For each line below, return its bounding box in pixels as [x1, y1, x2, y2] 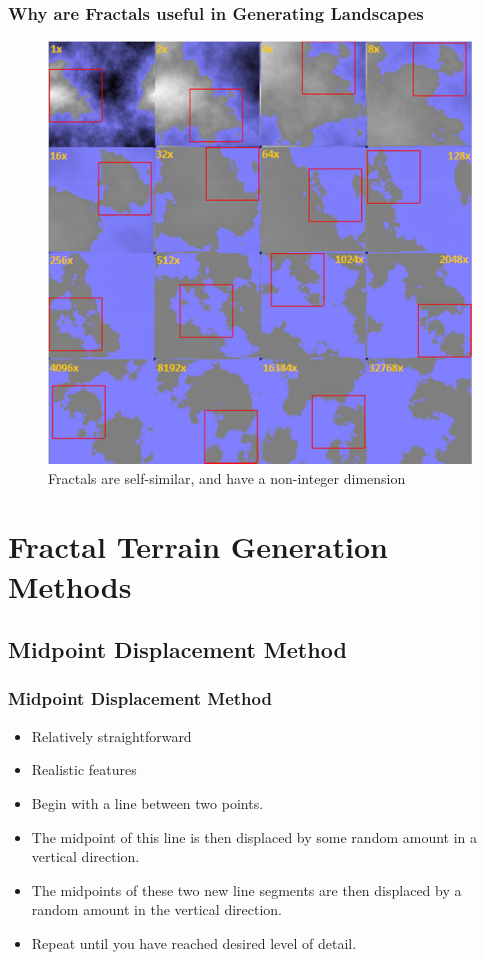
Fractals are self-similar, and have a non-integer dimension [48, 467, 406, 488]
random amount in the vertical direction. [31, 899, 282, 920]
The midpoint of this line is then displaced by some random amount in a [31, 826, 478, 847]
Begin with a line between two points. [31, 792, 264, 813]
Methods [8, 565, 132, 606]
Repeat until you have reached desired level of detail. [31, 932, 357, 953]
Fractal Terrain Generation [8, 526, 388, 567]
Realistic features [31, 759, 137, 780]
